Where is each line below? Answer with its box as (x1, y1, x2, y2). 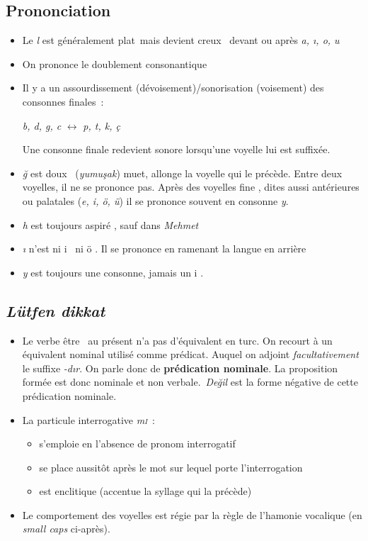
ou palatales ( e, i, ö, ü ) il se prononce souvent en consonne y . (22, 193, 289, 208)
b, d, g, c (22, 118, 62, 133)
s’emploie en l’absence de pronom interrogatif (39, 436, 236, 451)
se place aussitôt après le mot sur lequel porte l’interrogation (39, 459, 303, 474)
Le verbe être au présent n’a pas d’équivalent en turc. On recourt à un (22, 333, 333, 347)
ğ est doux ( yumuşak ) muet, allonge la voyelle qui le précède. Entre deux (22, 165, 343, 180)
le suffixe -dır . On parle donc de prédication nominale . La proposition (22, 360, 338, 375)
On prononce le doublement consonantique (22, 56, 207, 71)
